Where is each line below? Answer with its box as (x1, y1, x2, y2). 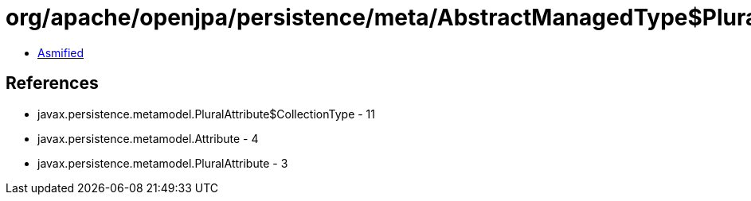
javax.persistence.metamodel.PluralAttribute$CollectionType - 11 (37, 106, 376, 121)
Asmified (37, 45, 84, 60)
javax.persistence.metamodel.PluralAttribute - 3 (37, 156, 288, 170)
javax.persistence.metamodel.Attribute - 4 (37, 131, 259, 145)
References (6, 73, 99, 94)
